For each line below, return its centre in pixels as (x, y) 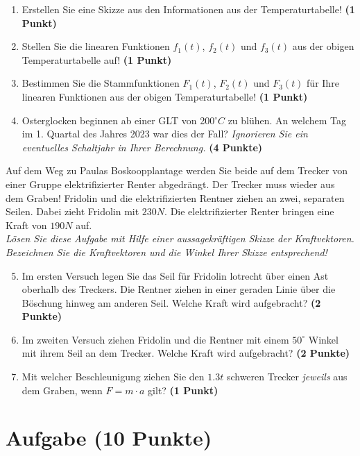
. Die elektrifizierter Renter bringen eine (249, 211)
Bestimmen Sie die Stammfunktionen (101, 83)
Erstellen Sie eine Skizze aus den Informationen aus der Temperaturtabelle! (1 (188, 9)
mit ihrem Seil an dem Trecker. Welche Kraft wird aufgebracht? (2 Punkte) (186, 353)
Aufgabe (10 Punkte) (109, 438)
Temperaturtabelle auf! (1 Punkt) (97, 59)
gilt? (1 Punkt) (183, 390)
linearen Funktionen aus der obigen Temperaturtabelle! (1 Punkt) (165, 96)
